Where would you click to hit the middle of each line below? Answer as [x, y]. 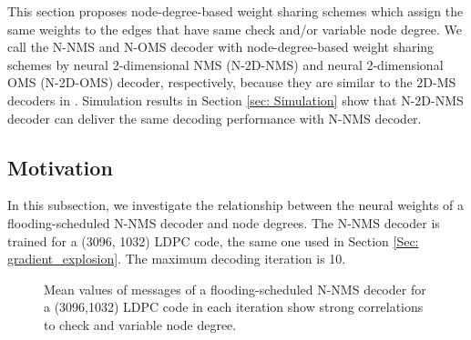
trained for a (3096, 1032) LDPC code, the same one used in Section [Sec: [213, 240]
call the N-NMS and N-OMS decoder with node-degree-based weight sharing [221, 47]
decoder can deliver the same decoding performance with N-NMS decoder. [215, 118]
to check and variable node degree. [140, 324]
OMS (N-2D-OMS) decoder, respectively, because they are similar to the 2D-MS [232, 82]
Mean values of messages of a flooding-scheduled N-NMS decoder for [235, 289]
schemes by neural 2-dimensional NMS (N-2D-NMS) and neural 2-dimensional [225, 64]
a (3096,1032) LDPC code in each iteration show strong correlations [234, 307]
